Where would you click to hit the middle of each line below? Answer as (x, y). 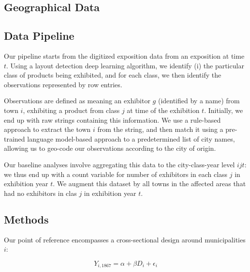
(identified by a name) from (199, 101)
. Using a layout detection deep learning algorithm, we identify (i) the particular (125, 65)
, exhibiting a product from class (71, 110)
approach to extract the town (47, 129)
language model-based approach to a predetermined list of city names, (131, 138)
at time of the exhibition (163, 110)
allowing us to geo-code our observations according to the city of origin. (110, 148)
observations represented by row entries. (63, 84)
